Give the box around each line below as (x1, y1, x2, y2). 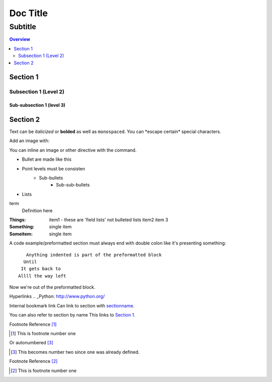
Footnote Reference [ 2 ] (9, 358, 58, 364)
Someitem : (9, 231, 33, 237)
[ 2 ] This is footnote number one (11, 367, 77, 373)
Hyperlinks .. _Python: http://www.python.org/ (9, 293, 105, 299)
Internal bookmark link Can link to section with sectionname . (9, 302, 134, 308)
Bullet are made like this (22, 156, 72, 162)
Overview (9, 36, 30, 42)
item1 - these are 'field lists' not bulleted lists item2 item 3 (49, 217, 168, 223)
